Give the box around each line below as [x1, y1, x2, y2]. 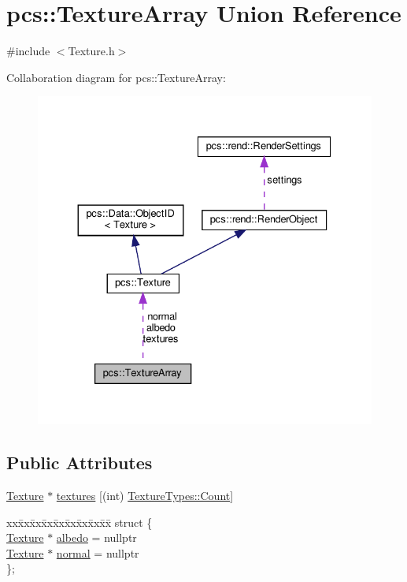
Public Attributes [6, 450, 153, 475]
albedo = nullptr [56, 529, 137, 546]
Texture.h [68, 43, 115, 59]
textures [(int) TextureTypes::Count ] [56, 487, 234, 504]
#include [6, 43, 50, 59]
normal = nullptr [56, 544, 139, 561]
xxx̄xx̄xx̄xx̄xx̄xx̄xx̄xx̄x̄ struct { [6, 513, 153, 530]
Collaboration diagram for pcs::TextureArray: [6, 69, 226, 85]
